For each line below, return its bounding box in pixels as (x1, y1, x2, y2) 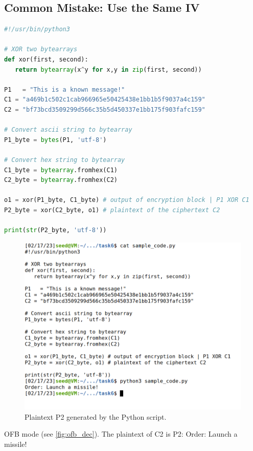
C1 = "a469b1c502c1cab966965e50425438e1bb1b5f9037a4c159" (4, 96, 205, 104)
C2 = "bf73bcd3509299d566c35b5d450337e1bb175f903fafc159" (4, 106, 205, 113)
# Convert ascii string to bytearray (4, 126, 132, 134)
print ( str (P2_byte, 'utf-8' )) (4, 227, 107, 234)
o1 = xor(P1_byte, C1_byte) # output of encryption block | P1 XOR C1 (4, 196, 249, 204)
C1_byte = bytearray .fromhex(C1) (4, 166, 118, 174)
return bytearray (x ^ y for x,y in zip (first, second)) (15, 66, 202, 73)
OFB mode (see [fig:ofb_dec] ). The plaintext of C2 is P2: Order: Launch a (4, 428, 238, 439)
